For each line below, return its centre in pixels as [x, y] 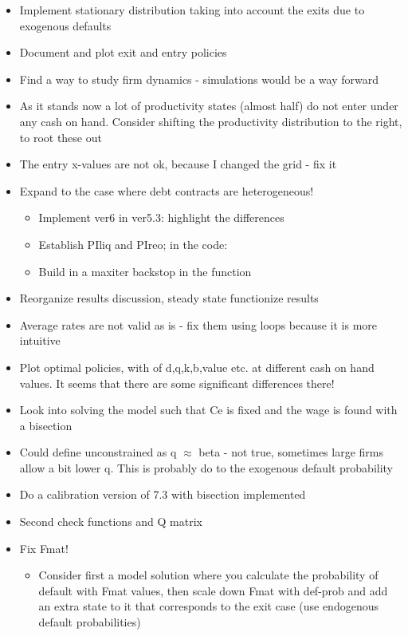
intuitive [40, 340]
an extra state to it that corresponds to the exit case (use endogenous [208, 606]
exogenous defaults [65, 25]
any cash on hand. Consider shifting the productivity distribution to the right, [211, 121]
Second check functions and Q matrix [111, 521]
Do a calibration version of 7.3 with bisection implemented [163, 494]
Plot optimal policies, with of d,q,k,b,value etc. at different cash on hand [197, 367]
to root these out [61, 137]
